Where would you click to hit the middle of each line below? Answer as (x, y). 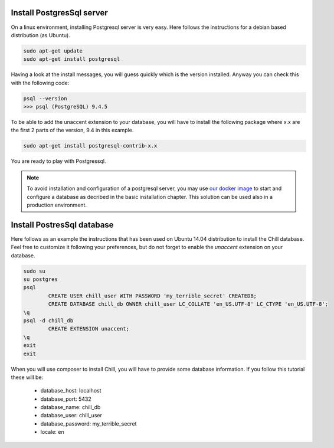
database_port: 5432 (66, 399)
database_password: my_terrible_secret (89, 424)
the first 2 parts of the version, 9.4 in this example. (72, 130)
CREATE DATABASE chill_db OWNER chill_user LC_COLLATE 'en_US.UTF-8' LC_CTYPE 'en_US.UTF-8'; (188, 304)
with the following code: (40, 83)
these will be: (27, 377)
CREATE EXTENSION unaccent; (89, 329)
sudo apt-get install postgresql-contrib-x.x (90, 146)
